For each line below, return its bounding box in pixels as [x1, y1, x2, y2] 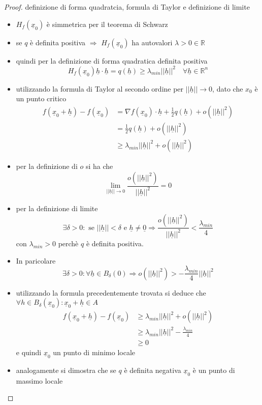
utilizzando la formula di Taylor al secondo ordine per [16, 83, 184, 94]
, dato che [212, 83, 243, 94]
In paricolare [16, 255, 56, 266]
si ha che [85, 160, 113, 171]
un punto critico [16, 93, 67, 104]
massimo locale [16, 375, 63, 386]
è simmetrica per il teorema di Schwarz [46, 18, 168, 29]
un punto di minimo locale [53, 346, 136, 357]
